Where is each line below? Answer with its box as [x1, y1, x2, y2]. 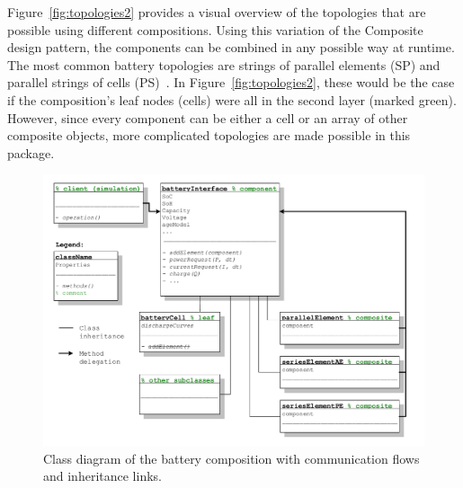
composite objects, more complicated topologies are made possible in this [7, 126, 411, 145]
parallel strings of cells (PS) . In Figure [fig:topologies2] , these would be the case [7, 73, 455, 92]
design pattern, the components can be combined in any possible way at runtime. [7, 38, 455, 57]
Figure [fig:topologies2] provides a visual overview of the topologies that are [7, 3, 426, 21]
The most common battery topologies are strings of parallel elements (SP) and [7, 55, 441, 74]
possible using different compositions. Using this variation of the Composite [7, 20, 423, 39]
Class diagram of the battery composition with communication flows [43, 448, 420, 467]
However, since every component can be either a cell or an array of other [7, 108, 408, 127]
